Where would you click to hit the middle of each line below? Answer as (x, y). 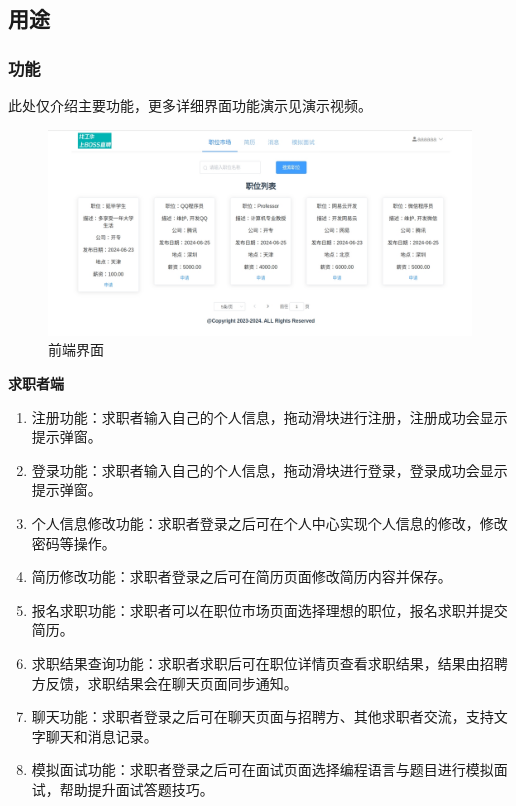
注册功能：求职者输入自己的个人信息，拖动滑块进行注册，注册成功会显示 (269, 416)
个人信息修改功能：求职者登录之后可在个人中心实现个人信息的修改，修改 (269, 522)
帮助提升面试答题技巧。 (136, 788)
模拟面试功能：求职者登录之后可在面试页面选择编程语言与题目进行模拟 (262, 769)
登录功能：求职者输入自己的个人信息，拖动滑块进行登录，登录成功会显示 (269, 469)
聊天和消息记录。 (101, 735)
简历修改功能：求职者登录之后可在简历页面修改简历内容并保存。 (241, 576)
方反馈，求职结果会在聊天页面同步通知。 (164, 682)
